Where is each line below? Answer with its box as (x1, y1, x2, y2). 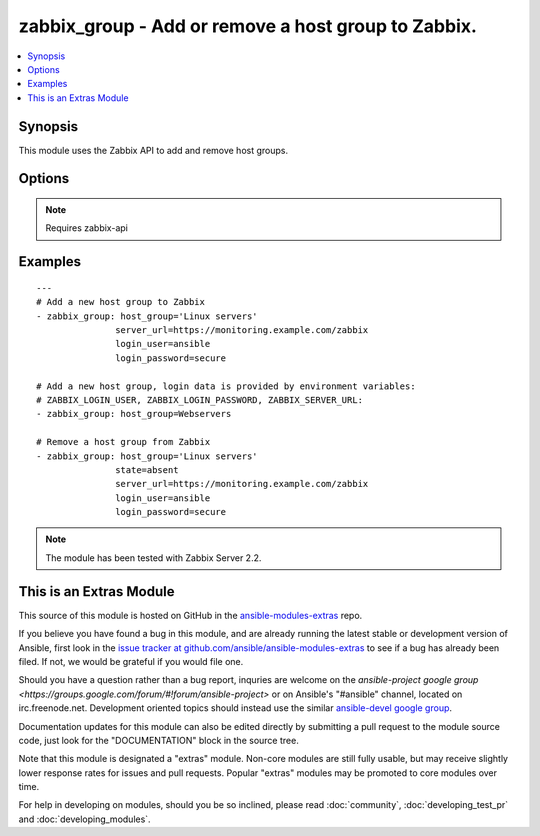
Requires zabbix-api (45, 222, 129, 234)
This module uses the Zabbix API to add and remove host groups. (18, 144, 289, 156)
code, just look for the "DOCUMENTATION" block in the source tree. (18, 734, 299, 746)
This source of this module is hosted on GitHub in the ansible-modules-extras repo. (18, 609, 363, 621)
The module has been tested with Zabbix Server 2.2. (45, 551, 262, 564)
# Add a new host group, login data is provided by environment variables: (36, 380, 416, 392)
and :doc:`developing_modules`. (18, 813, 151, 825)
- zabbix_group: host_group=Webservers (36, 408, 232, 420)
